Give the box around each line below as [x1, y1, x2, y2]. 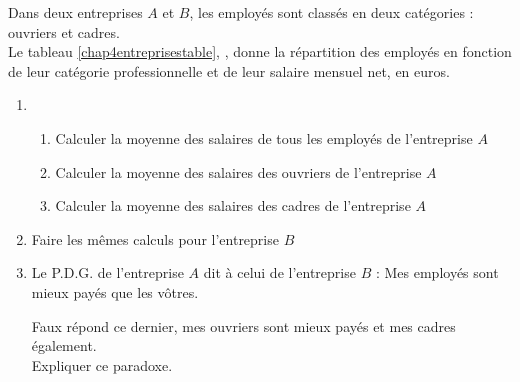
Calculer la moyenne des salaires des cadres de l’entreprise [55, 195, 411, 216]
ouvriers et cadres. [8, 21, 120, 42]
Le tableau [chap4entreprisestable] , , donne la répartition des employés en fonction [8, 41, 512, 62]
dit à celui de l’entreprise [203, 262, 356, 283]
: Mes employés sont [375, 262, 499, 283]
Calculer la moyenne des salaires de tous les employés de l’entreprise [55, 127, 473, 148]
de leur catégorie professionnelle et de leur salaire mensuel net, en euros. [8, 60, 450, 81]
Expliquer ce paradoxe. [31, 354, 173, 375]
